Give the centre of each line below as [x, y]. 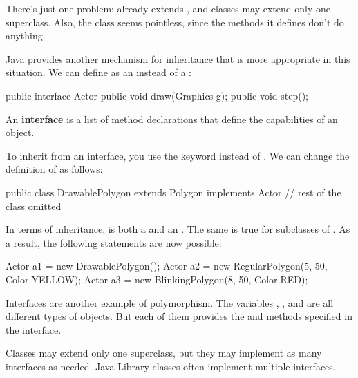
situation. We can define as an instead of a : [98, 72]
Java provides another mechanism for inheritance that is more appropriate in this [178, 58]
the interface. [34, 329]
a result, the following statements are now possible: [114, 242]
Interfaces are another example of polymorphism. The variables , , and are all [170, 302]
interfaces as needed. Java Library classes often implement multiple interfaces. [171, 366]
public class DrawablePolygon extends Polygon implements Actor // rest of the [173, 192]
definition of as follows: [54, 169]
